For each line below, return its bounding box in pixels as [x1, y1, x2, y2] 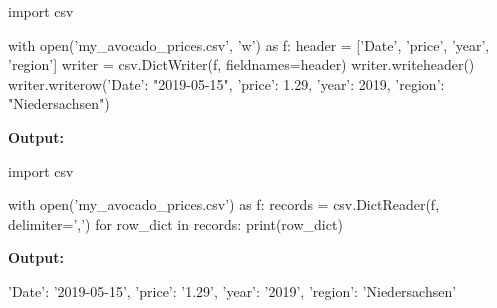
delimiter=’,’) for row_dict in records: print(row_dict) [8, 213, 343, 234]
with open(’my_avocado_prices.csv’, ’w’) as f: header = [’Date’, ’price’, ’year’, [8, 34, 490, 55]
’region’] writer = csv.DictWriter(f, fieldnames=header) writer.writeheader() [8, 54, 475, 75]
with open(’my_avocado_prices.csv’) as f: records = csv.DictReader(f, [8, 194, 440, 215]
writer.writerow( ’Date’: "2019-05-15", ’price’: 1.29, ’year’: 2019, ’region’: [8, 73, 445, 94]
